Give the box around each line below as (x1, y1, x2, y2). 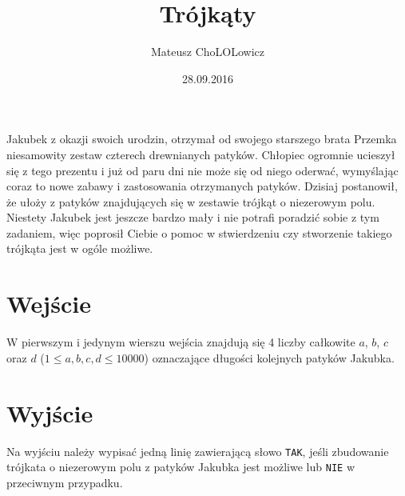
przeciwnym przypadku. (6, 474, 123, 490)
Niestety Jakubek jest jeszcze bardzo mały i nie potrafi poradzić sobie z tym (6, 209, 379, 226)
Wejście (6, 287, 91, 320)
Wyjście (6, 396, 93, 429)
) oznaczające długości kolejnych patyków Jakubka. (144, 349, 395, 366)
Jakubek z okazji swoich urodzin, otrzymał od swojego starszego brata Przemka (6, 130, 397, 147)
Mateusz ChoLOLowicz (150, 43, 264, 60)
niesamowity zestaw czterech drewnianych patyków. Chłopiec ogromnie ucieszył (6, 146, 395, 162)
